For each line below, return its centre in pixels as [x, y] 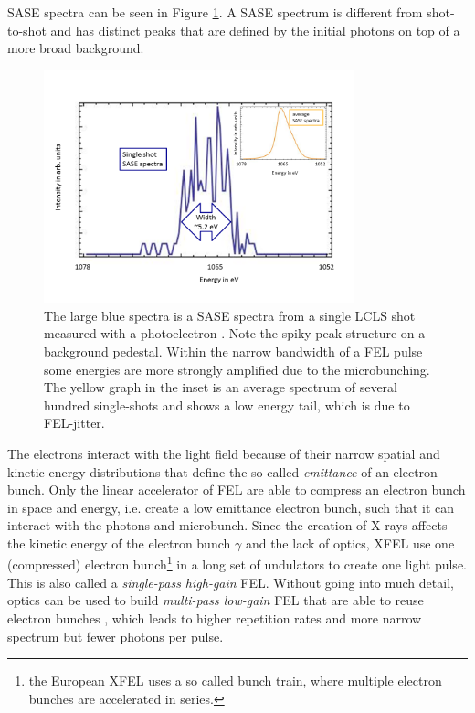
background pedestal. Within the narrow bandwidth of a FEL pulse [233, 351]
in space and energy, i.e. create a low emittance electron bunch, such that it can [231, 507]
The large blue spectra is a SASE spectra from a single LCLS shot [230, 315]
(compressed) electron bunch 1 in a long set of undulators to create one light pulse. [237, 563]
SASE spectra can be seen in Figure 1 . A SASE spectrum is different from [215, 12]
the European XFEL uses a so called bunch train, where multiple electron [235, 681]
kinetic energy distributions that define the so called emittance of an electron [222, 471]
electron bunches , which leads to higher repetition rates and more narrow [215, 617]
